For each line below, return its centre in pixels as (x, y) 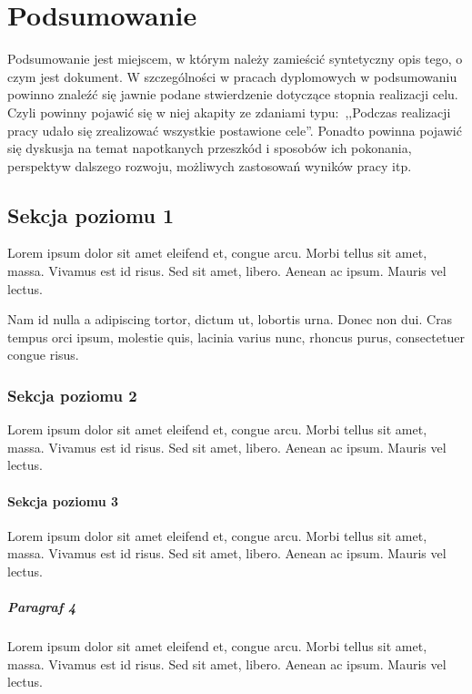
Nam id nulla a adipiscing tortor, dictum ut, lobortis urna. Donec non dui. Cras (230, 319)
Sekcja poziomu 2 (72, 395)
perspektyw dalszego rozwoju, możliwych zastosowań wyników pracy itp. (210, 165)
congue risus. (43, 355)
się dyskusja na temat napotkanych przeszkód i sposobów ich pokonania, (210, 148)
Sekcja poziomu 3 (63, 500)
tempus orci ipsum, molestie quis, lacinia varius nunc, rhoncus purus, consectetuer (236, 337)
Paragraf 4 (42, 607)
